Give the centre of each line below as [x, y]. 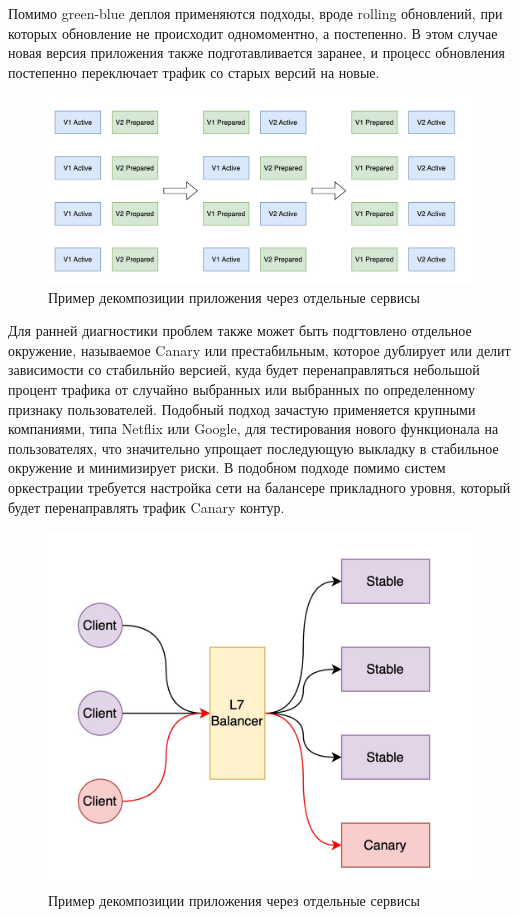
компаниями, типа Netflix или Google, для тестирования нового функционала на [253, 428]
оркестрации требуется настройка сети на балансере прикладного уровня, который [259, 487]
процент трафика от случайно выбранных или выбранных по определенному [241, 389]
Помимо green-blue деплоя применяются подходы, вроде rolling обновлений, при [255, 13]
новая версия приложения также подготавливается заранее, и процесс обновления [257, 52]
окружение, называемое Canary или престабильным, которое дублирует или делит [259, 349]
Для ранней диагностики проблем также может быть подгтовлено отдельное [240, 330]
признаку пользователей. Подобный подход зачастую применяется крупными [242, 408]
